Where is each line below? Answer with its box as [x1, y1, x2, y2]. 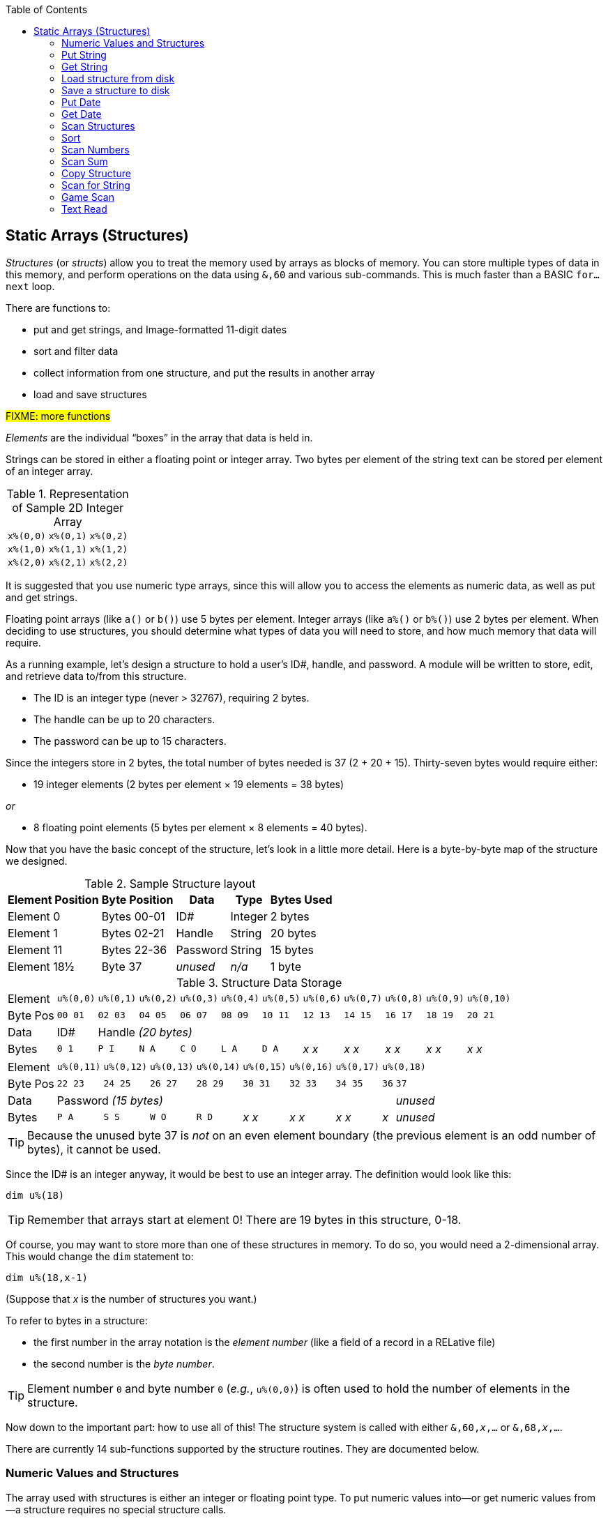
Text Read [61, 203, 107, 215]
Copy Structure [61, 167, 131, 179]
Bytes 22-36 [101, 942, 167, 957]
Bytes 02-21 [101, 925, 165, 940]
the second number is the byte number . [33, 1357, 215, 1370]
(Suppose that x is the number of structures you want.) [6, 1292, 257, 1305]
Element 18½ [8, 959, 75, 974]
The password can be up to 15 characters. [33, 734, 227, 747]
